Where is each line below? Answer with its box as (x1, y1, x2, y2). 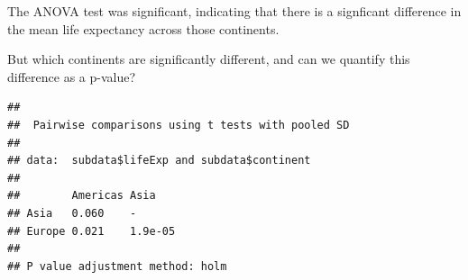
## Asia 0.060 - (7, 206, 137, 220)
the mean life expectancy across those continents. (7, 19, 280, 38)
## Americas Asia (7, 189, 156, 203)
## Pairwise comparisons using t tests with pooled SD (7, 118, 350, 131)
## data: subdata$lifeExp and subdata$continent (7, 154, 311, 167)
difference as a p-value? (7, 67, 136, 86)
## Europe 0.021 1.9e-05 (7, 224, 176, 238)
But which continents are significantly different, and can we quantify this (7, 50, 410, 68)
